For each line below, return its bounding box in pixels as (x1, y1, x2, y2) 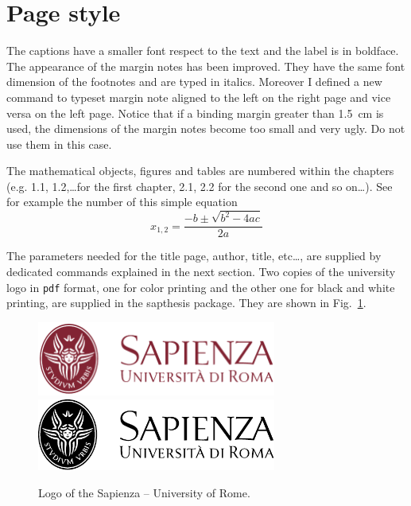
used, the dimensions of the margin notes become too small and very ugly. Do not (6, 120, 405, 137)
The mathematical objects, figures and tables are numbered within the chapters (6, 162, 394, 179)
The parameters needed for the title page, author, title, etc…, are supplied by (6, 247, 382, 264)
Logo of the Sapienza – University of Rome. (38, 484, 250, 500)
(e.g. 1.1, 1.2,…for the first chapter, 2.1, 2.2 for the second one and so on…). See (6, 177, 393, 194)
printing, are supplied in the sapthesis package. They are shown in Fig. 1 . (6, 294, 366, 311)
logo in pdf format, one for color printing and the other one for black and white (6, 278, 395, 295)
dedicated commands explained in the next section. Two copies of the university (6, 263, 396, 279)
